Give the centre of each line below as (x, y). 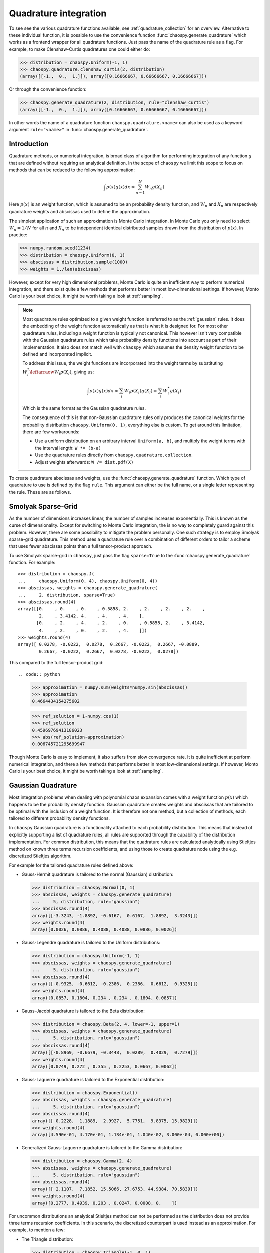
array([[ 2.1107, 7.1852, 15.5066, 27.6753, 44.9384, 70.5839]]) (115, 1189)
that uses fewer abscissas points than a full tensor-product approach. (81, 546)
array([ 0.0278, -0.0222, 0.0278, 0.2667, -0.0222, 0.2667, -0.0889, (109, 644)
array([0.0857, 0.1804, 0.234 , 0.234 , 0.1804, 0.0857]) (105, 998)
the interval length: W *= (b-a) (68, 448)
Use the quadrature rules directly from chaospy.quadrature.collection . (114, 455)
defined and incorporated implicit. (57, 354)
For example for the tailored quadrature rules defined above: (71, 865)
